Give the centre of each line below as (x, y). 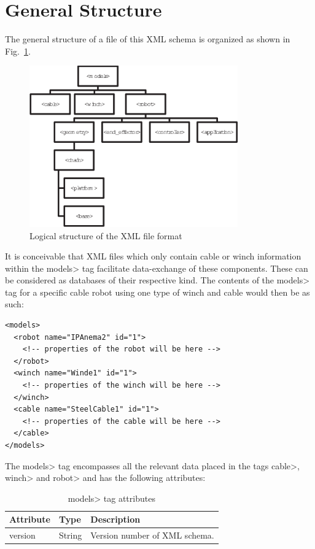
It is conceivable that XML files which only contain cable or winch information (153, 256)
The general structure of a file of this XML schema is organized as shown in (148, 39)
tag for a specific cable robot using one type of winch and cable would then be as (157, 292)
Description (115, 519)
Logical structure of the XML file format (106, 235)
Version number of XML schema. (152, 535)
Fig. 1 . (18, 51)
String (70, 535)
